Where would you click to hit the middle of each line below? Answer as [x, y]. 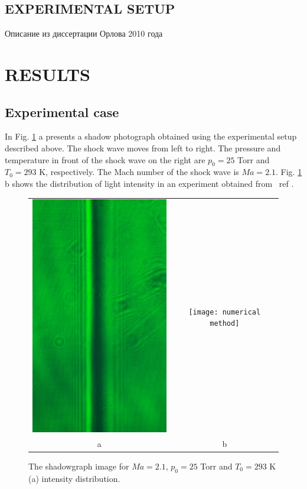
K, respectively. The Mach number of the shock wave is [139, 172]
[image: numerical [225, 312]
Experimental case [62, 111]
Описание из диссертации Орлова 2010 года [84, 33]
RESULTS [48, 74]
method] [225, 324]
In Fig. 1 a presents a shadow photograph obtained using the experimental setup [151, 136]
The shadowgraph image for [79, 466]
